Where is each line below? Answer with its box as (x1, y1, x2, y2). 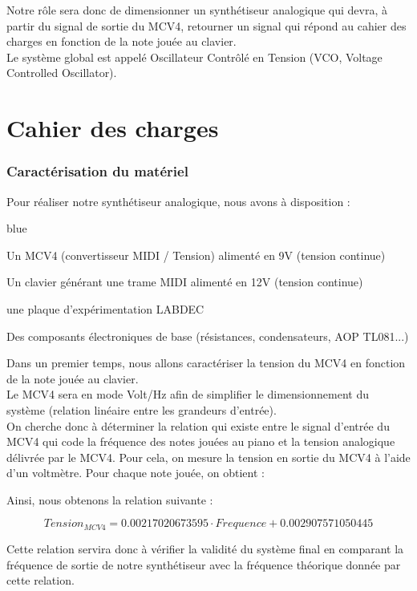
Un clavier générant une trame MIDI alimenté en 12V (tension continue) (6, 273, 363, 290)
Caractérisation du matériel (6, 161, 188, 181)
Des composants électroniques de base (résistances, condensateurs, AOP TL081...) (6, 327, 409, 344)
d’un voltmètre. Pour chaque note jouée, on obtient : (6, 464, 265, 481)
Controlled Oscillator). (6, 64, 117, 81)
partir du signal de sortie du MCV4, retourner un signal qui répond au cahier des (6, 17, 407, 34)
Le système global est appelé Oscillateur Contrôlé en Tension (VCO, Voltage (6, 48, 383, 65)
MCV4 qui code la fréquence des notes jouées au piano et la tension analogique (6, 433, 395, 450)
